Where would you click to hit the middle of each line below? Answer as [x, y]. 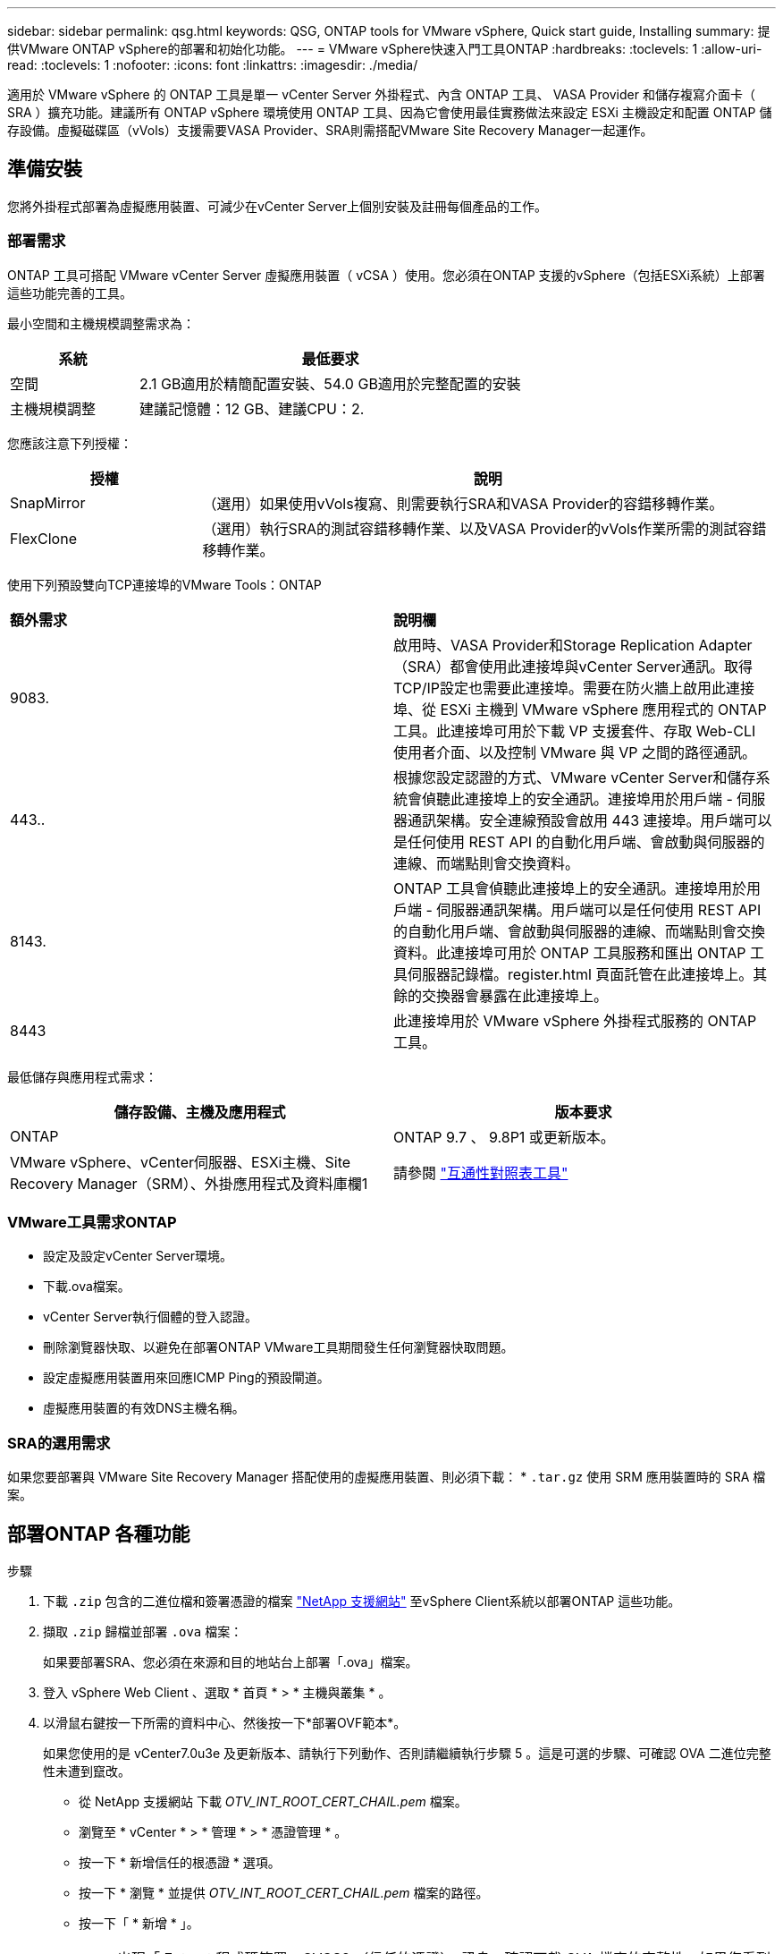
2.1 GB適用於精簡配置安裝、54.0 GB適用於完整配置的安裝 [330, 383]
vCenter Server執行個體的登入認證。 [151, 1317]
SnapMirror [48, 502]
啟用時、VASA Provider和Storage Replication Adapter [573, 645]
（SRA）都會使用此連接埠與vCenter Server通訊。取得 [573, 666]
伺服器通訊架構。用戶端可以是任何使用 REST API [599, 909]
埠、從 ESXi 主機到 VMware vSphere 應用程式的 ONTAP [580, 709]
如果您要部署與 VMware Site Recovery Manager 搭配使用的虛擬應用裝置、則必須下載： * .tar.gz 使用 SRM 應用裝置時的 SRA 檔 [387, 1477]
